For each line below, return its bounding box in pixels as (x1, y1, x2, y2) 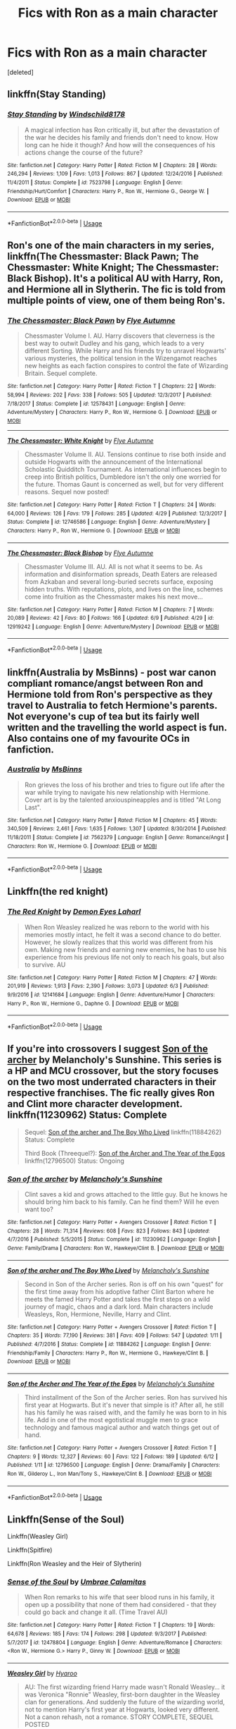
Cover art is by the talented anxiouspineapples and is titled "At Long (24, 795, 221, 804)
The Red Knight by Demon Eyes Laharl (7, 907, 141, 917)
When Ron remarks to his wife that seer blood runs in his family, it (24, 1593, 215, 1601)
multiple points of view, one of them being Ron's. (7, 294, 226, 306)
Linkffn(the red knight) (7, 886, 109, 898)
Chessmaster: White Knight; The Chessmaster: (7, 261, 219, 273)
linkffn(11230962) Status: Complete (7, 1109, 167, 1121)
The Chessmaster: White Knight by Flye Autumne (7, 436, 154, 445)
